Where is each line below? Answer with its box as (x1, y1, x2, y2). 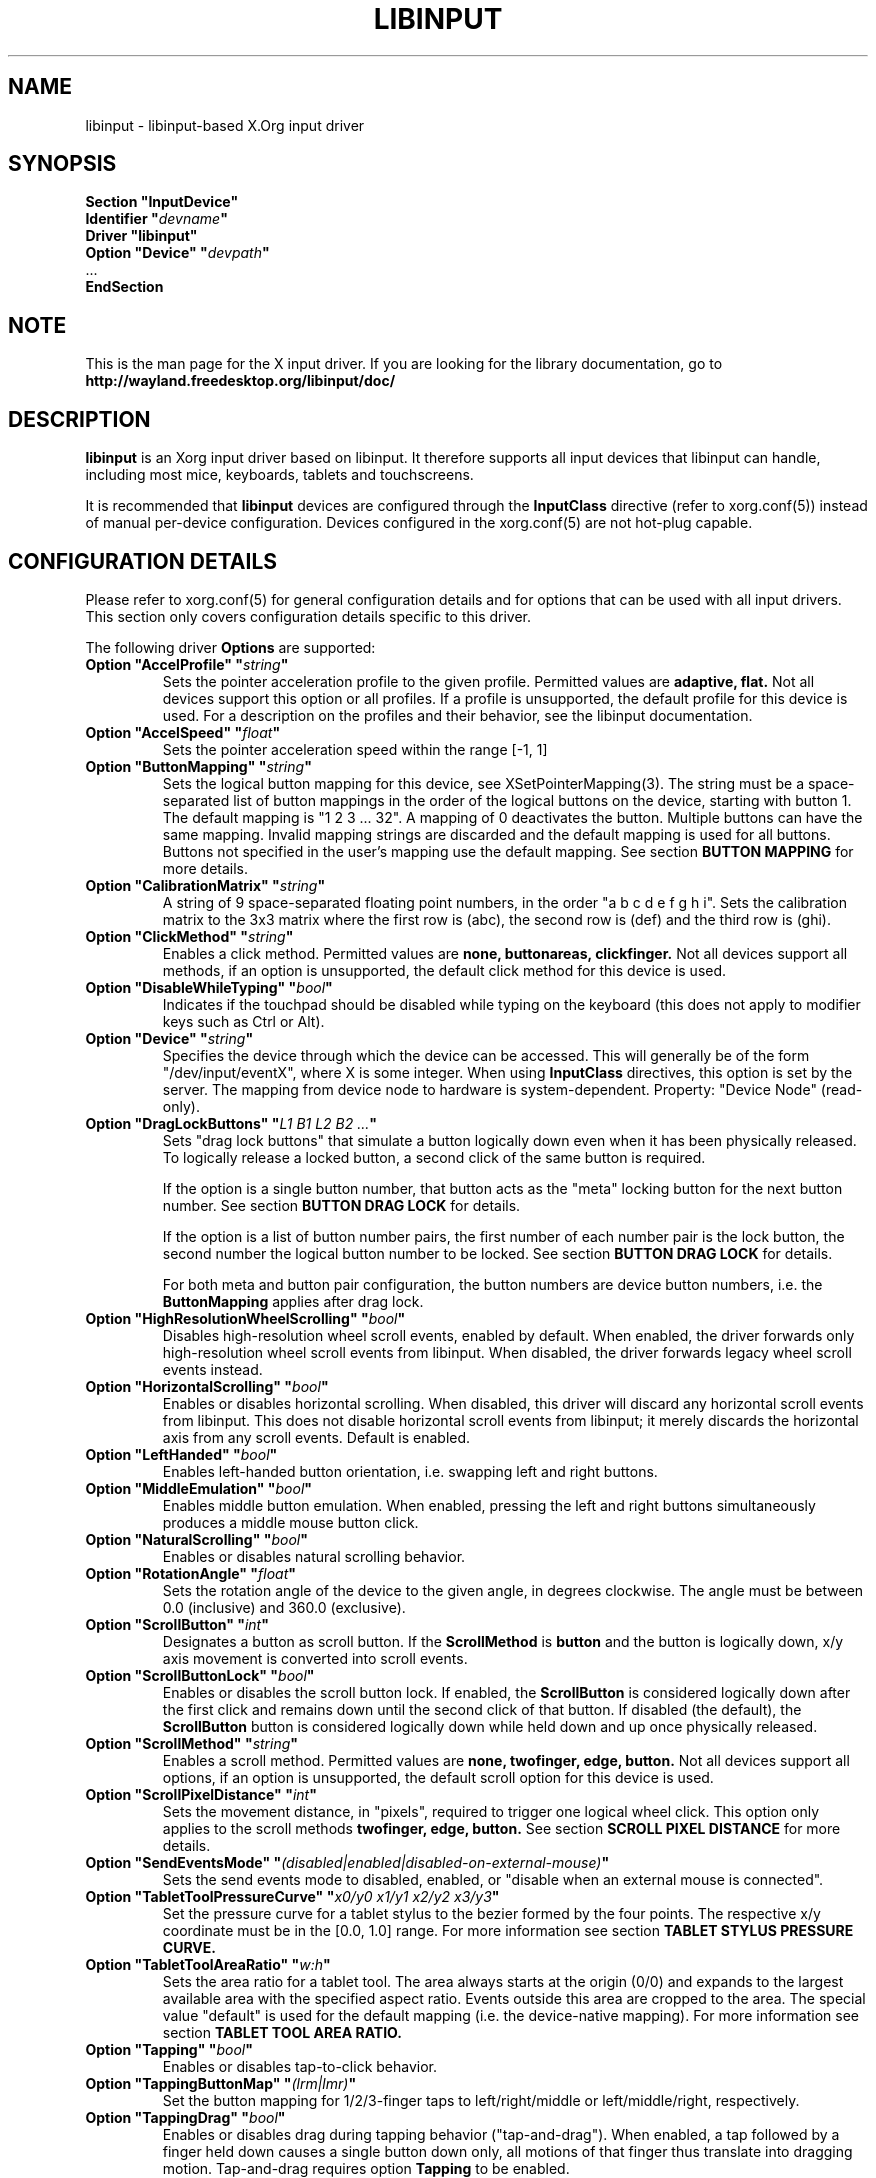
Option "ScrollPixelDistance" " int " (85, 1785, 317, 1803)
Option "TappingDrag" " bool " (85, 2108, 286, 2126)
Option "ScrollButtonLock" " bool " (85, 1666, 315, 1684)
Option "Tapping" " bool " (85, 2040, 253, 2058)
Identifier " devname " (85, 210, 228, 228)
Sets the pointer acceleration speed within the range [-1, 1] (162, 740, 548, 758)
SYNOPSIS (8, 151, 117, 177)
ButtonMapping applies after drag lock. (162, 1292, 424, 1310)
